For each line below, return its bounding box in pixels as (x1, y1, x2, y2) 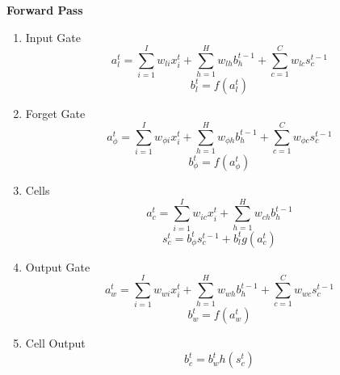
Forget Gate (25, 105, 86, 122)
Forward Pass (6, 2, 83, 18)
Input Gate (25, 28, 81, 45)
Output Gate (25, 258, 90, 275)
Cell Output (25, 335, 86, 352)
